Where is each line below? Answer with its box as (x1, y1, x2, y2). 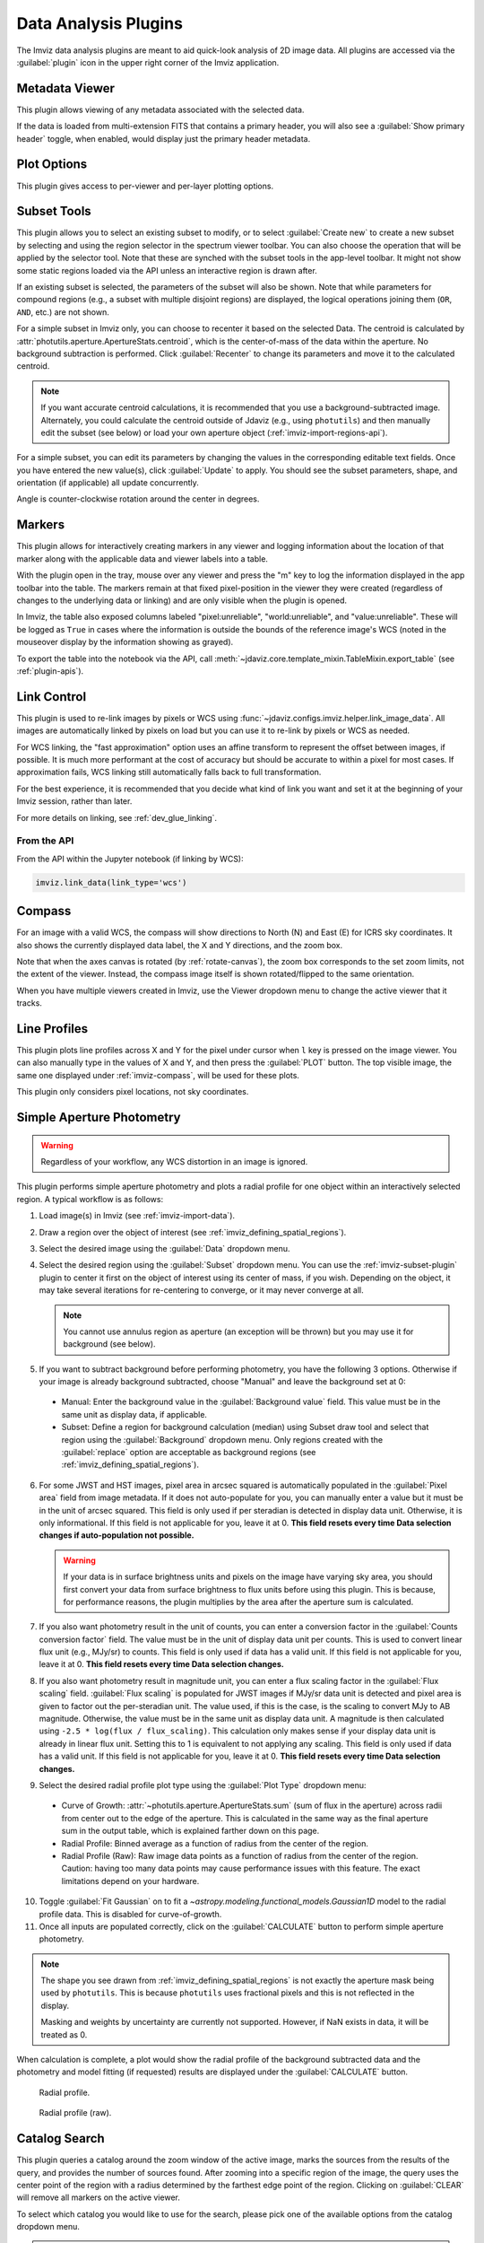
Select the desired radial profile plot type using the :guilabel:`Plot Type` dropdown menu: (39, 1780, 367, 1790)
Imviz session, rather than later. (16, 796, 133, 807)
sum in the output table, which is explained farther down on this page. (61, 1826, 320, 1837)
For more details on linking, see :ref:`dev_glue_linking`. (16, 812, 218, 823)
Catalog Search (16, 2131, 105, 2146)
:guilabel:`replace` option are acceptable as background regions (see (61, 1447, 316, 1458)
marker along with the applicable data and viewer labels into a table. (16, 553, 269, 564)
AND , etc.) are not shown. (16, 306, 109, 318)
